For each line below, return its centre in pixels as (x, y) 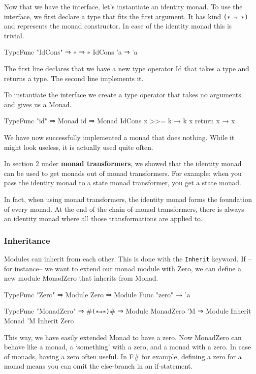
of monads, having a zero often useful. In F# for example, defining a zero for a (123, 356)
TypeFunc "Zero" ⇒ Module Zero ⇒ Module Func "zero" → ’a (97, 294)
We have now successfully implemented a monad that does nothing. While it (119, 137)
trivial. (14, 35)
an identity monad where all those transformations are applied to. (103, 218)
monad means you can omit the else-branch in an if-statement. (98, 366)
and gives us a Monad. (38, 104)
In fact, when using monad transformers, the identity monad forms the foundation (128, 199)
